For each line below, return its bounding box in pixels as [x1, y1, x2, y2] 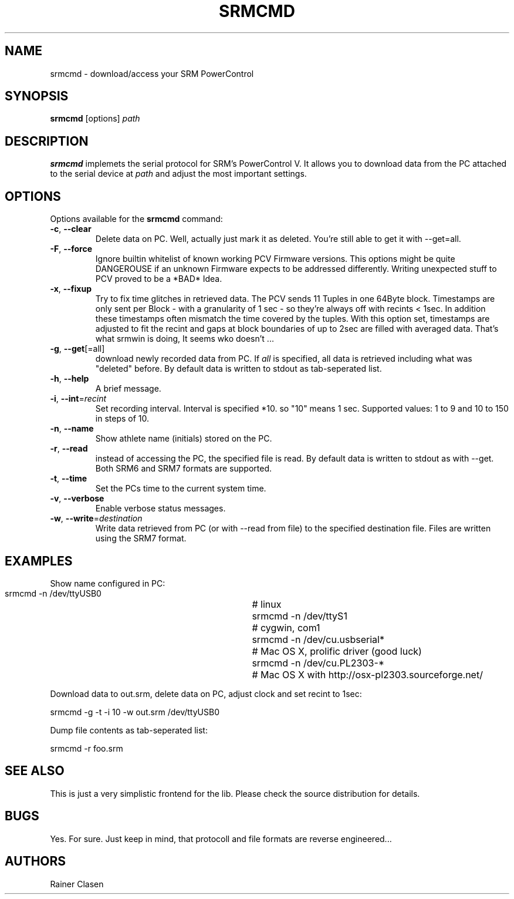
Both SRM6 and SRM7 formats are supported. [95, 463, 272, 474]
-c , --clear [50, 224, 92, 234]
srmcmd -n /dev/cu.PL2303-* [252, 656, 385, 669]
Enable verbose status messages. [95, 503, 226, 514]
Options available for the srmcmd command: [50, 214, 223, 224]
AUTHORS [5, 854, 66, 869]
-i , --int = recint [50, 393, 107, 404]
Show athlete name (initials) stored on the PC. [95, 433, 272, 444]
